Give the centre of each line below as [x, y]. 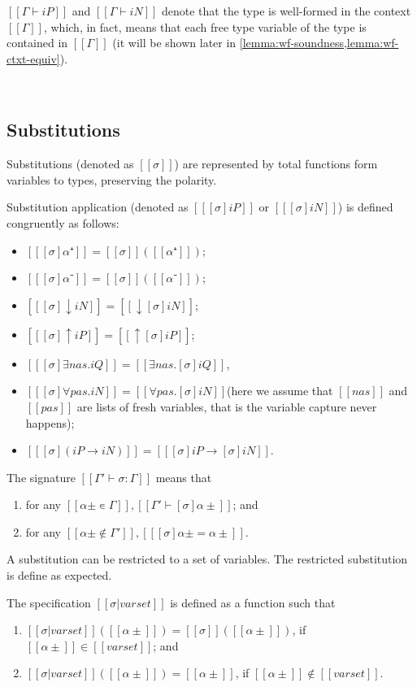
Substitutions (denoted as [70, 164]
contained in [37, 43]
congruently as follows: [63, 222]
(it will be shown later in [174, 43]
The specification [49, 602]
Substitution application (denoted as [98, 207]
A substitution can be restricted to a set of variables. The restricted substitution [207, 559]
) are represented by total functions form [276, 164]
